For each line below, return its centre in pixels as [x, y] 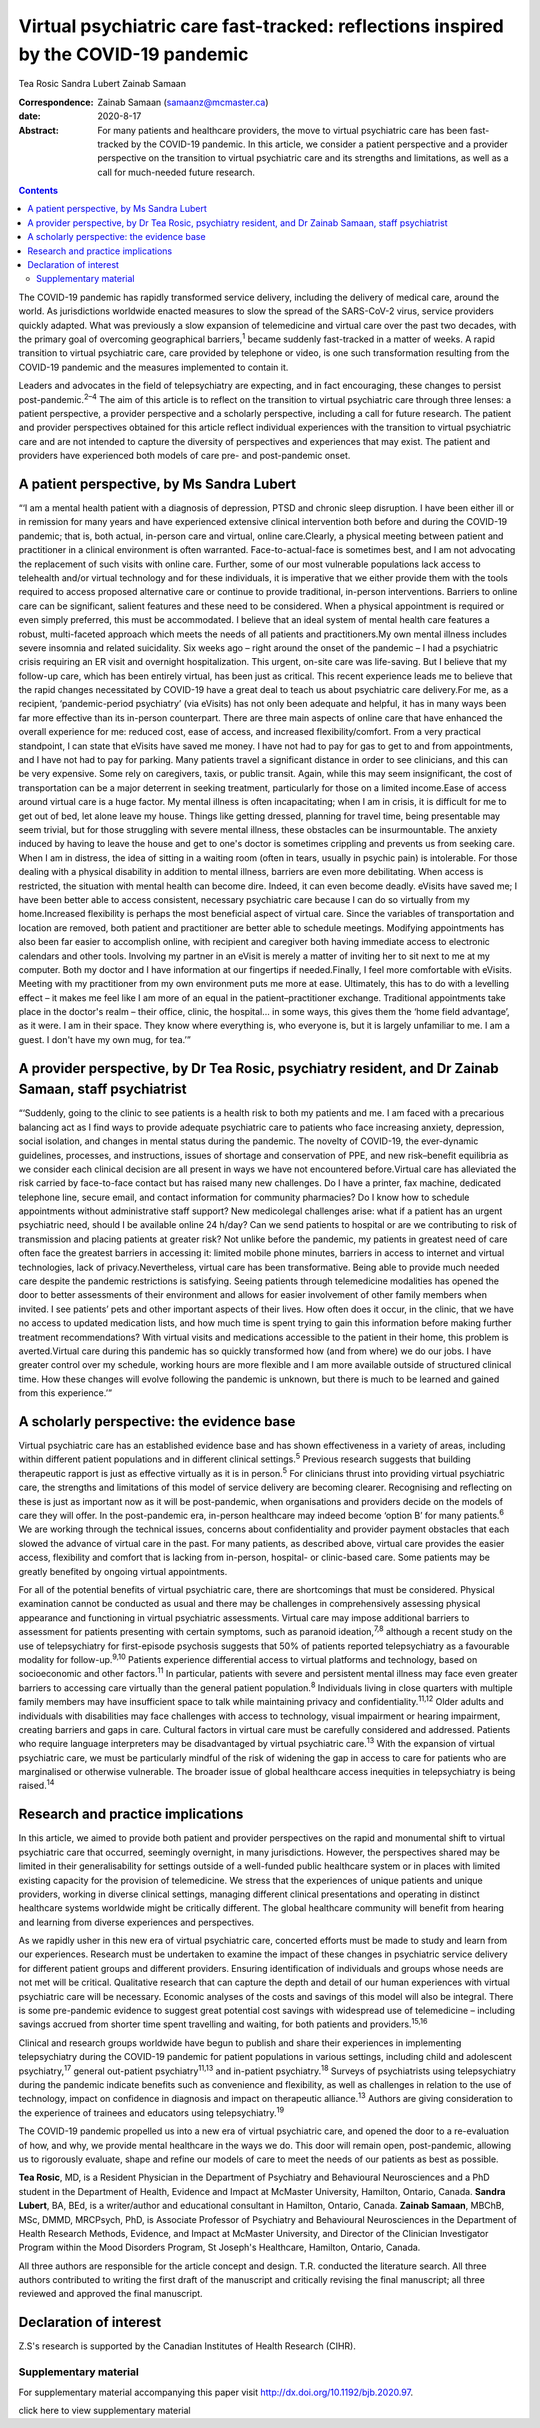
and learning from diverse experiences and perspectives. [136, 1922]
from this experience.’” [65, 1393]
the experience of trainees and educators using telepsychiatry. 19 [151, 2112]
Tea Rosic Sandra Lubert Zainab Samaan [102, 84]
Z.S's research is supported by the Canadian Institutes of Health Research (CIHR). [187, 2346]
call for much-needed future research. [176, 172]
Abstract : [38, 130]
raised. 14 [36, 1785]
